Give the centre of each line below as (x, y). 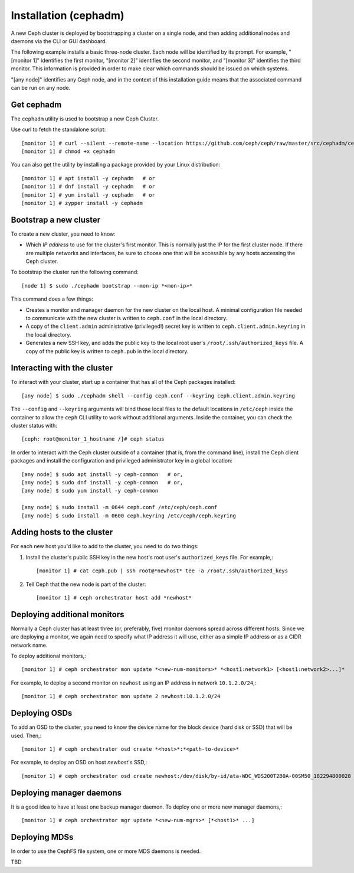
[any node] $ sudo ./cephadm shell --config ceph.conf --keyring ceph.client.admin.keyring (158, 395)
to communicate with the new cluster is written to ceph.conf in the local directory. (127, 318)
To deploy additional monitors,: (49, 656)
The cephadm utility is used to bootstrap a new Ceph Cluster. (85, 119)
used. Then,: (26, 735)
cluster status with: (34, 425)
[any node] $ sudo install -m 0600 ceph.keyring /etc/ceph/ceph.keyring (129, 516)
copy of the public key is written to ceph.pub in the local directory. (107, 351)
